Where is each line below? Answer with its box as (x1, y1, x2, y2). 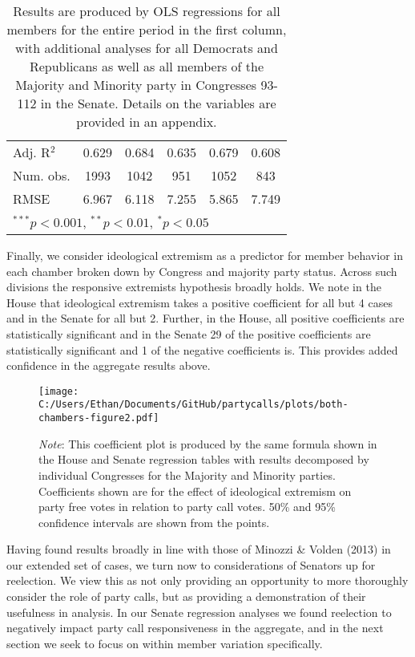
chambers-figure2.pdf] (38, 412, 159, 424)
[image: (38, 385, 79, 397)
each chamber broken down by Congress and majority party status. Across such (6, 262, 397, 279)
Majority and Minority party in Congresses (15, 75, 257, 94)
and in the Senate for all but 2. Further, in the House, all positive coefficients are (6, 310, 405, 326)
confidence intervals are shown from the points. (38, 513, 270, 530)
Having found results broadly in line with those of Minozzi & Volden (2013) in (6, 541, 391, 558)
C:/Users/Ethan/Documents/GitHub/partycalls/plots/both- (38, 399, 349, 411)
